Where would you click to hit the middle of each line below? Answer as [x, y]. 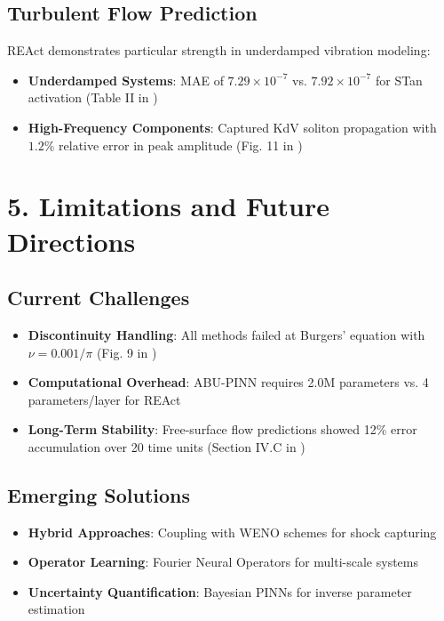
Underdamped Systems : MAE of [126, 80]
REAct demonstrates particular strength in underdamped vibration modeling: [219, 50]
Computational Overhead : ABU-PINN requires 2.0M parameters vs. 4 [228, 382]
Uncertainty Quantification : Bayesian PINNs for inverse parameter [220, 591]
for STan [399, 80]
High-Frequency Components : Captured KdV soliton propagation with [232, 127]
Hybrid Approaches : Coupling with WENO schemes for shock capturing [232, 532]
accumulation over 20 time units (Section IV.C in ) [166, 446]
